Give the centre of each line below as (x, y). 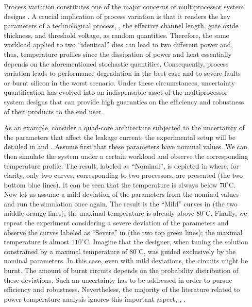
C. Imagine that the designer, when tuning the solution (166, 242)
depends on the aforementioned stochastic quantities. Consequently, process (116, 63)
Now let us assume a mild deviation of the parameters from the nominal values (121, 194)
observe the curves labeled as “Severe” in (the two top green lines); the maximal (123, 232)
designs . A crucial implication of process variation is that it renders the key (117, 16)
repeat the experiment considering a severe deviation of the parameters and (116, 223)
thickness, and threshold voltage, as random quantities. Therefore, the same (117, 35)
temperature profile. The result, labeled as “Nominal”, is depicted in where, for (122, 165)
